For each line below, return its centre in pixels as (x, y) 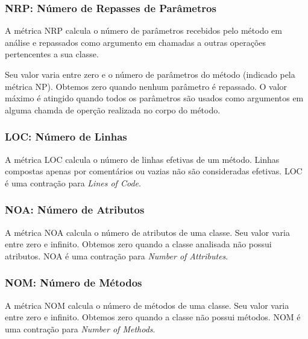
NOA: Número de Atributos (75, 210)
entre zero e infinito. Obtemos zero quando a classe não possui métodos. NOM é (153, 317)
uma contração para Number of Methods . (80, 328)
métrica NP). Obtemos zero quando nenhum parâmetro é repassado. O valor (146, 86)
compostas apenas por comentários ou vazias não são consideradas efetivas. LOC (154, 171)
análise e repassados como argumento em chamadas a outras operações (136, 42)
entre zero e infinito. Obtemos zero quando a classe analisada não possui (138, 244)
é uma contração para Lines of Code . (73, 182)
